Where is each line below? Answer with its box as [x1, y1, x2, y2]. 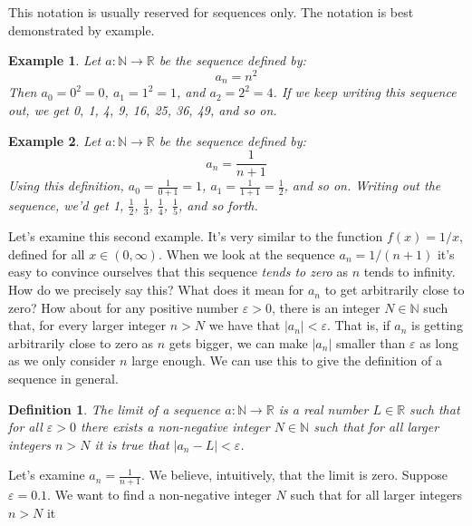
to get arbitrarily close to [324, 280, 465, 299]
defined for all [8, 244, 85, 263]
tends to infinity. [363, 262, 456, 281]
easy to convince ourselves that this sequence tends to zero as [8, 262, 348, 281]
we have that [208, 316, 281, 335]
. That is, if [326, 316, 390, 335]
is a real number [278, 399, 369, 418]
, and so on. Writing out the [284, 176, 441, 195]
